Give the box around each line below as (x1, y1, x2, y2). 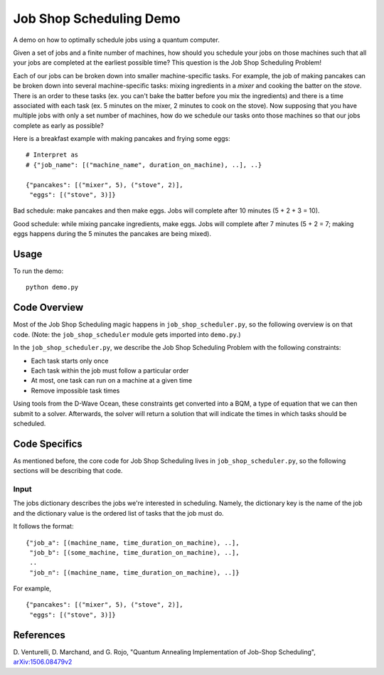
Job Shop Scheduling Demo (13, 11, 181, 26)
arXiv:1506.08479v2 (13, 658, 73, 666)
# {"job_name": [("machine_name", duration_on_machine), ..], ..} (26, 161, 262, 169)
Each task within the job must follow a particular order (31, 366, 189, 375)
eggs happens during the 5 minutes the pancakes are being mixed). (13, 230, 211, 238)
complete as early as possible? (13, 121, 105, 129)
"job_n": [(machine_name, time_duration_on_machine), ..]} (29, 568, 240, 576)
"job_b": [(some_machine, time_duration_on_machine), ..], (29, 548, 240, 556)
